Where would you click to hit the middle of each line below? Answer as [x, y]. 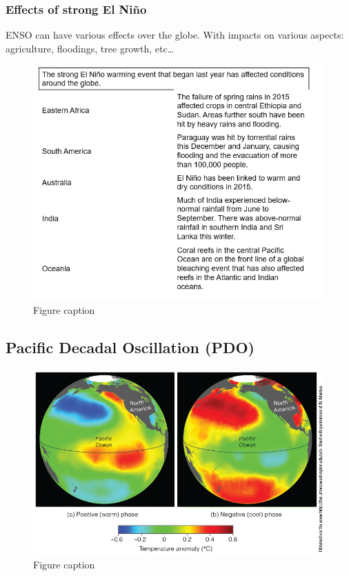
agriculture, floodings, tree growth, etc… [90, 48]
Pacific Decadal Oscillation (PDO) [130, 347]
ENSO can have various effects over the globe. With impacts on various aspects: [175, 35]
